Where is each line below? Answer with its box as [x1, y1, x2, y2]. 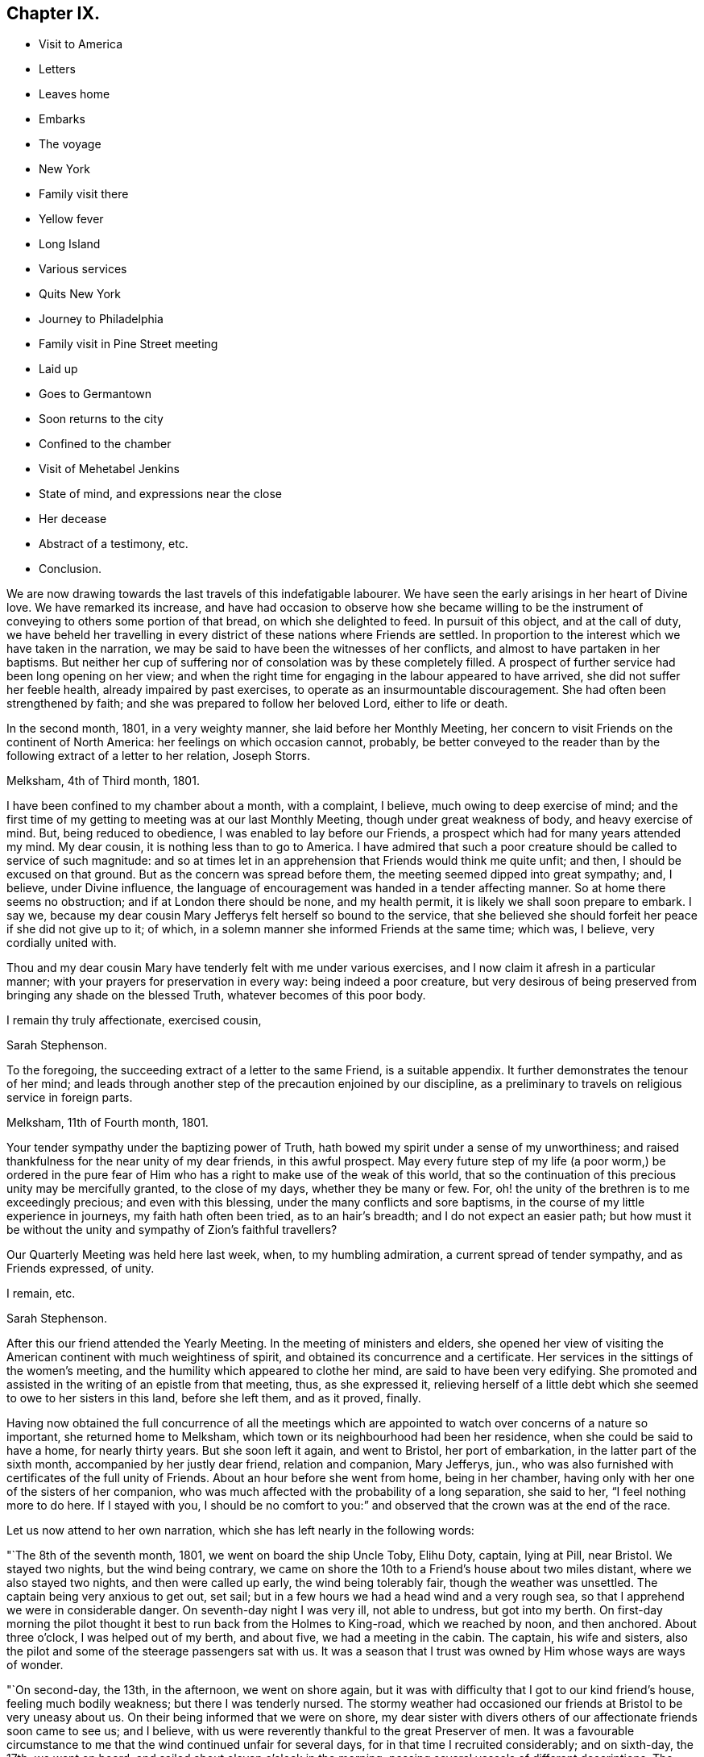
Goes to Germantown [39, 387, 151, 401]
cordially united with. [6, 936, 117, 950]
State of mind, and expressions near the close [39, 487, 283, 501]
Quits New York [39, 287, 121, 301]
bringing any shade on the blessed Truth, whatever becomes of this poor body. [6, 988, 426, 1003]
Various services [39, 262, 127, 276]
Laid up [39, 362, 78, 376]
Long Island [39, 237, 101, 251]
